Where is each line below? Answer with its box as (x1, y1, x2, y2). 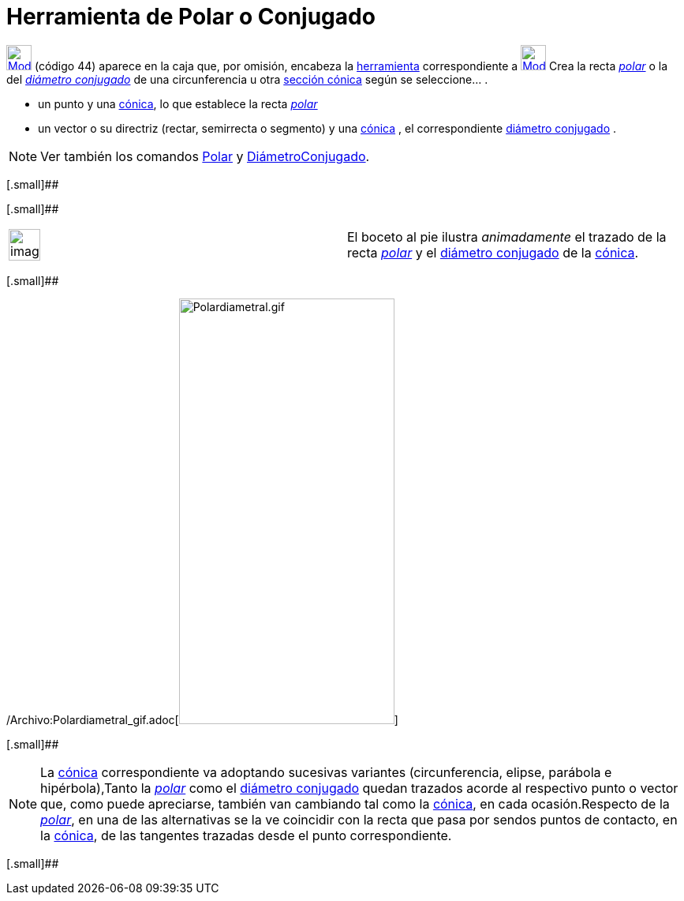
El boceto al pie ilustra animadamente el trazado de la (347, 228, 667, 245)
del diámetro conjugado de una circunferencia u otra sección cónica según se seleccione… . (6, 72, 488, 86)
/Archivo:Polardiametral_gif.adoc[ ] (6, 712, 398, 726)
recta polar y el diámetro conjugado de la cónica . (347, 244, 639, 261)
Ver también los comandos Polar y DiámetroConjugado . (40, 148, 370, 164)
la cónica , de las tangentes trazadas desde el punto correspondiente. (40, 827, 452, 843)
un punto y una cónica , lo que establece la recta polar (38, 96, 318, 111)
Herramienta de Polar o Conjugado (6, 3, 376, 30)
